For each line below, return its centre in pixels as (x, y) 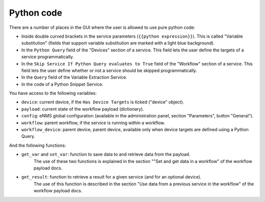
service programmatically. (48, 57)
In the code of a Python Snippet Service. (62, 84)
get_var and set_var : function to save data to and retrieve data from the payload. (106, 155)
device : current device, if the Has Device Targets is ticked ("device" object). (103, 102)
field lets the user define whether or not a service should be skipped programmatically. (109, 70)
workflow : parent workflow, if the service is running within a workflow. (93, 123)
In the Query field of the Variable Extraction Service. (74, 77)
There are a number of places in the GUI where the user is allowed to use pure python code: (102, 27)
